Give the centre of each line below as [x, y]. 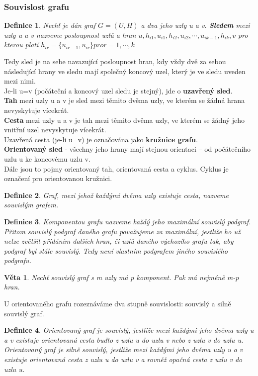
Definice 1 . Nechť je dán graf [50, 25]
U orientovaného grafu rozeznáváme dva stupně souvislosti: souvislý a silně [118, 304]
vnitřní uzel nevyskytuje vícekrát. [55, 130]
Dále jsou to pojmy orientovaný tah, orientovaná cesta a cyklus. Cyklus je [116, 168]
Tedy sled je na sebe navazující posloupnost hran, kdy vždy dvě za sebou [115, 61]
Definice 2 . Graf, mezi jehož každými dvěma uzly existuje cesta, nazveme [116, 195]
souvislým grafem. [31, 205]
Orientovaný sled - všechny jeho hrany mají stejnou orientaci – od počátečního [128, 149]
